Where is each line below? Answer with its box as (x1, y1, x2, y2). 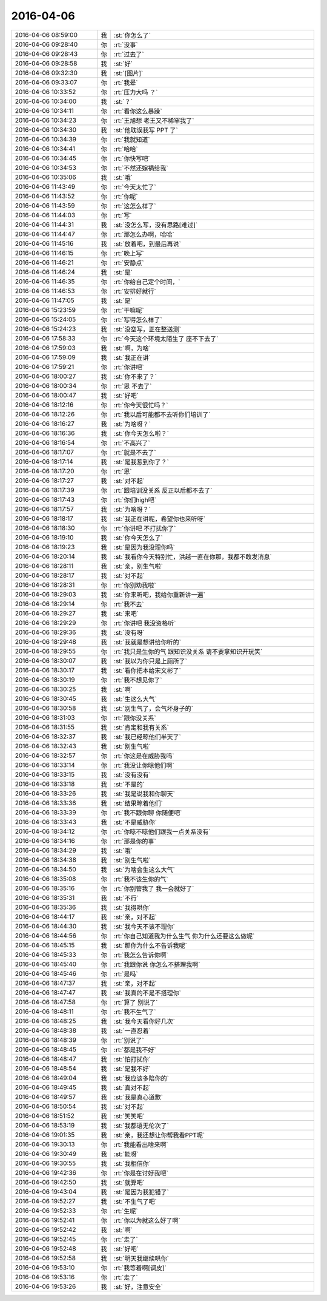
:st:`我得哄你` (114, 903, 151, 911)
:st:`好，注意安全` (114, 1282, 163, 1291)
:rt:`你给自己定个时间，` (114, 277, 181, 286)
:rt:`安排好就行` (114, 287, 157, 296)
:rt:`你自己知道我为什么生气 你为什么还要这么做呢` (114, 931, 255, 940)
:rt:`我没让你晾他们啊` (114, 761, 175, 769)
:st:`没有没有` (114, 771, 151, 779)
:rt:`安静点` (114, 259, 145, 267)
